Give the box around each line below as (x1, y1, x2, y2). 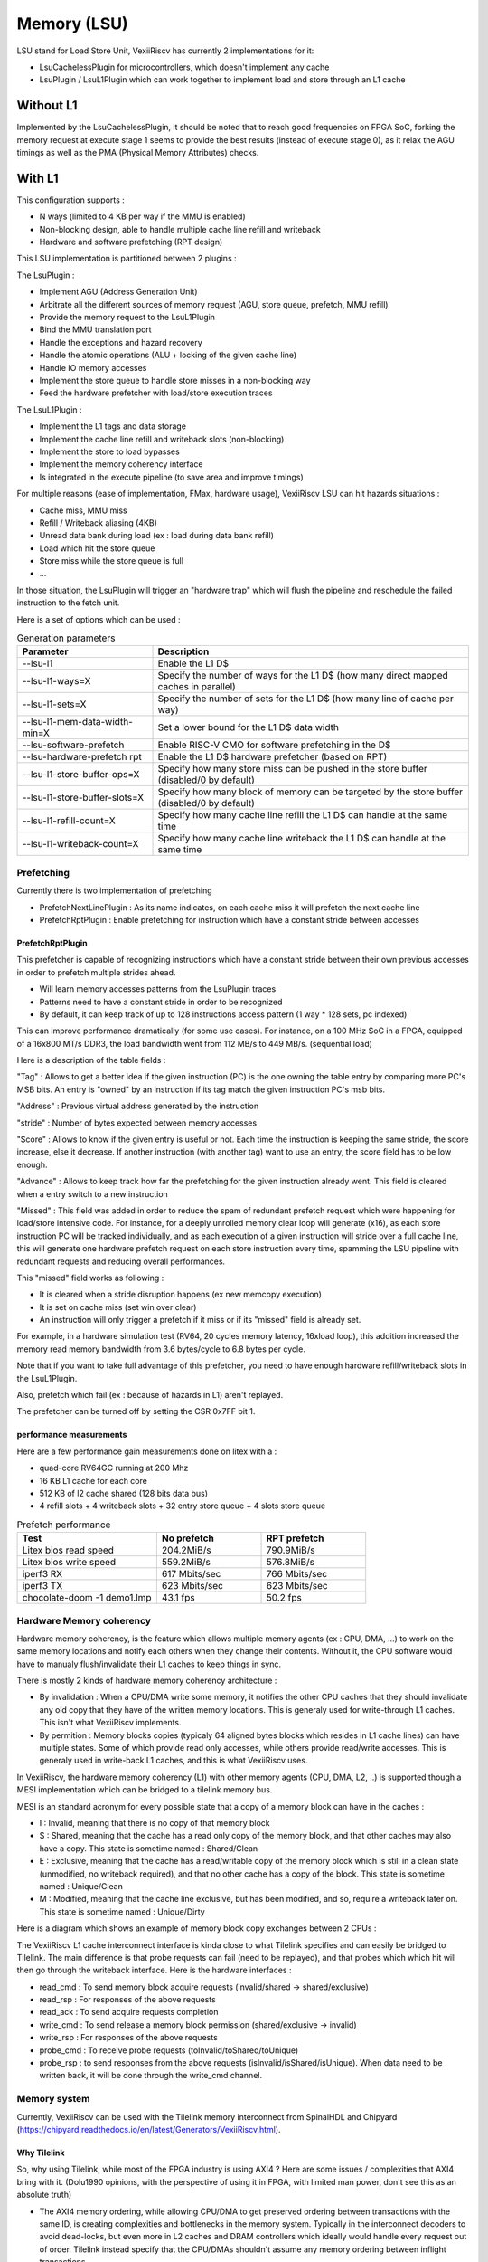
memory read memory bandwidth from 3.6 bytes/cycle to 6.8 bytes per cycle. (16, 1344, 306, 1354)
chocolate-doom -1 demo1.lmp (22, 1592, 153, 1604)
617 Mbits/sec (161, 1568, 221, 1581)
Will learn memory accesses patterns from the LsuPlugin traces (39, 984, 277, 994)
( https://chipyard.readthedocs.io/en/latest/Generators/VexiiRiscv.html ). (16, 2124, 281, 2134)
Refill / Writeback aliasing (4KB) (39, 517, 158, 528)
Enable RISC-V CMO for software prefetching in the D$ (157, 738, 391, 751)
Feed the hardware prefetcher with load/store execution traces (39, 387, 273, 398)
